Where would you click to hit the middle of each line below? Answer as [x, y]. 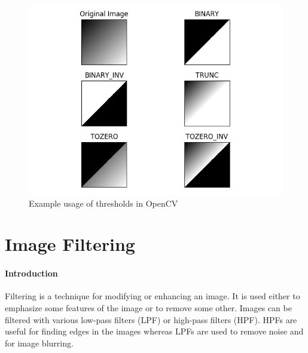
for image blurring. [39, 343]
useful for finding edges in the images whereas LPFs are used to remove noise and [154, 331]
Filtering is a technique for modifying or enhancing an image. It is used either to [153, 296]
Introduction [31, 273]
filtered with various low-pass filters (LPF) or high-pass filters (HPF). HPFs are [151, 319]
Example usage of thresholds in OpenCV [103, 203]
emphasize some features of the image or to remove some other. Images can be [148, 307]
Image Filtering [70, 244]
